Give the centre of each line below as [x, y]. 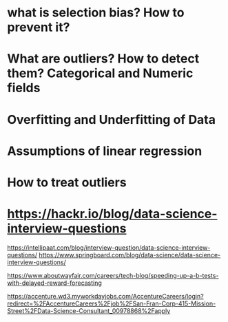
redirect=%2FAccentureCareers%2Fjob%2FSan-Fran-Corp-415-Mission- [112, 303]
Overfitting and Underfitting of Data [111, 119]
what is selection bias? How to [96, 13]
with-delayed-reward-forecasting [54, 283]
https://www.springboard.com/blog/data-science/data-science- [130, 255]
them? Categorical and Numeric [100, 73]
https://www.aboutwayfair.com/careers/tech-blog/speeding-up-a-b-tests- [113, 275]
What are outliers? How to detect [103, 59]
